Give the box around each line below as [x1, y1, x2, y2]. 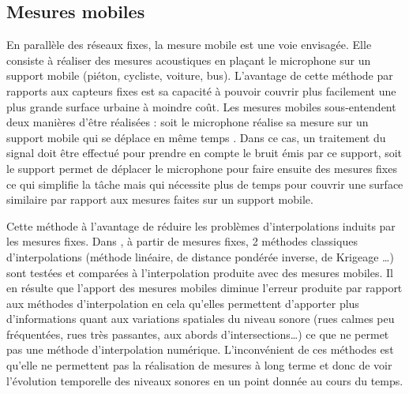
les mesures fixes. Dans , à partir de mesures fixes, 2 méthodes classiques [6, 233, 358, 250]
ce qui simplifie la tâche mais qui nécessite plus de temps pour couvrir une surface [6, 175, 403, 192]
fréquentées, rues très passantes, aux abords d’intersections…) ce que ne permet [6, 325, 389, 342]
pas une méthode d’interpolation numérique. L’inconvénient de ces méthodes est [6, 341, 394, 358]
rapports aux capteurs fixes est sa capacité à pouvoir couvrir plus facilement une [6, 82, 396, 99]
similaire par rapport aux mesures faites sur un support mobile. [6, 191, 313, 208]
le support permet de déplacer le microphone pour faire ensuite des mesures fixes [6, 159, 397, 176]
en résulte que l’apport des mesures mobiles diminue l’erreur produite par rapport [6, 280, 403, 296]
